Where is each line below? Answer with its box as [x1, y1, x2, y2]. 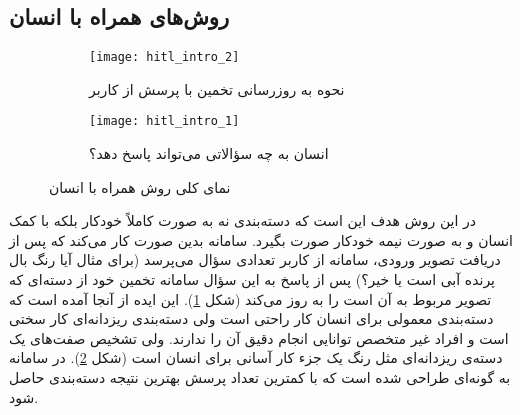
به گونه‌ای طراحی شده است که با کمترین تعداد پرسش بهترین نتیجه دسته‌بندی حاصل [9, 367, 511, 388]
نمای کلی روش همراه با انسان [49, 176, 231, 197]
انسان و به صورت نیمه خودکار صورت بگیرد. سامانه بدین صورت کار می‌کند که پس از [9, 229, 513, 250]
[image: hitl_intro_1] [89, 114, 240, 129]
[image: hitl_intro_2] [89, 50, 240, 65]
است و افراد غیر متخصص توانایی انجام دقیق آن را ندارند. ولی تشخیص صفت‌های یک [9, 327, 509, 348]
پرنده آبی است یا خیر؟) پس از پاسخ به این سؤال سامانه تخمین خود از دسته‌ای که [9, 269, 496, 290]
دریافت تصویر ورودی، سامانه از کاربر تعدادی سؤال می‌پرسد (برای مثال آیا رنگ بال [9, 249, 501, 270]
